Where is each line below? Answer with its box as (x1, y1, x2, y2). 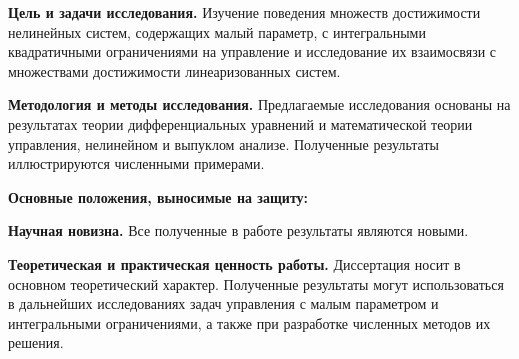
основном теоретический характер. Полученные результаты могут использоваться (8, 273, 504, 294)
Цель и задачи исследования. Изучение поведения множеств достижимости (8, 2, 481, 22)
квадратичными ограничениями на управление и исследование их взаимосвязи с (8, 41, 497, 62)
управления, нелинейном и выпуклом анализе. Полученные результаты (8, 133, 439, 154)
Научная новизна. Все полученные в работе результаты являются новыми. (8, 220, 469, 241)
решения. (8, 332, 64, 353)
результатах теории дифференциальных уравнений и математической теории (8, 113, 473, 134)
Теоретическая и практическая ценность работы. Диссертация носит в (8, 253, 461, 274)
